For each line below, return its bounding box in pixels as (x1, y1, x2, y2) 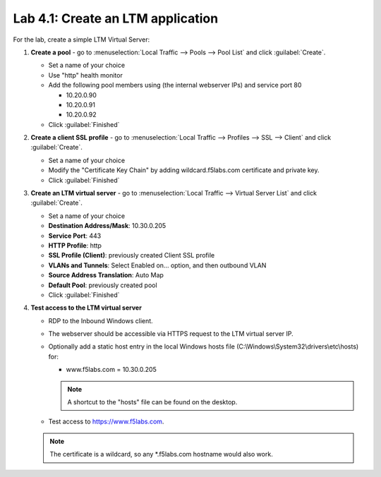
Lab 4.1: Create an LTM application (13, 11, 219, 26)
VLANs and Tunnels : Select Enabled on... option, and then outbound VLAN (48, 261, 267, 270)
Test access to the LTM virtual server (30, 303, 143, 312)
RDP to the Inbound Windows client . (48, 316, 153, 325)
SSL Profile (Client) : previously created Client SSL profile (48, 251, 215, 260)
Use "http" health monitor (48, 71, 123, 79)
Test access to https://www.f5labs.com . (48, 417, 164, 426)
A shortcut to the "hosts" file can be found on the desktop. (67, 398, 238, 406)
